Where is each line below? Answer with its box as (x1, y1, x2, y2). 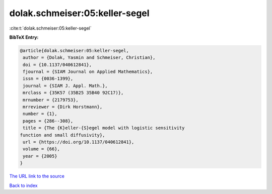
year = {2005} (23, 153, 57, 159)
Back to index (9, 182, 38, 188)
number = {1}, (23, 111, 57, 117)
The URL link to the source (9, 173, 65, 179)
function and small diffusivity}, (20, 132, 105, 138)
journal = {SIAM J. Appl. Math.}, (23, 83, 108, 88)
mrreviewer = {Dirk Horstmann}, (23, 104, 103, 110)
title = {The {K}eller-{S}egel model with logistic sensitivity (23, 125, 185, 131)
